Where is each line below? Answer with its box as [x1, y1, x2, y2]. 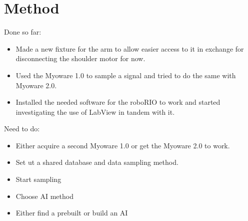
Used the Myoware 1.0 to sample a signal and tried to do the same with [15, 70, 236, 80]
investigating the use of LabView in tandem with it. [15, 106, 175, 117]
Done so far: [4, 27, 41, 37]
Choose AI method [15, 190, 73, 201]
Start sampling [15, 174, 61, 184]
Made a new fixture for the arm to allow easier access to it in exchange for [15, 43, 244, 54]
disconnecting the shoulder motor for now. [15, 53, 145, 64]
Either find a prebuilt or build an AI [15, 207, 128, 218]
